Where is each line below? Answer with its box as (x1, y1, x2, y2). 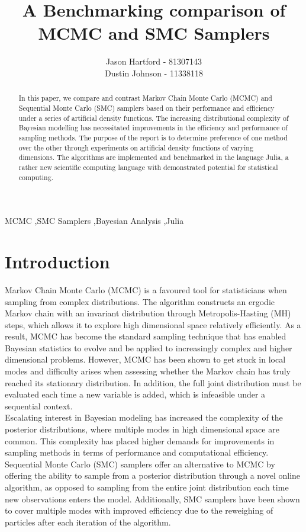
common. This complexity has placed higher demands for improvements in (5, 434, 275, 447)
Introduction (5, 249, 110, 273)
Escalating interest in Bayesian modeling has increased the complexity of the (5, 411, 283, 424)
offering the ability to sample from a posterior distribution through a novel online (5, 469, 301, 482)
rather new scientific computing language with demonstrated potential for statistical (18, 162, 278, 172)
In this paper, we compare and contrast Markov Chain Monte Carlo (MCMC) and (18, 93, 272, 103)
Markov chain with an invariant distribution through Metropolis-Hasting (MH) (5, 307, 291, 319)
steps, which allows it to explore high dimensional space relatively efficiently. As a (5, 318, 301, 331)
